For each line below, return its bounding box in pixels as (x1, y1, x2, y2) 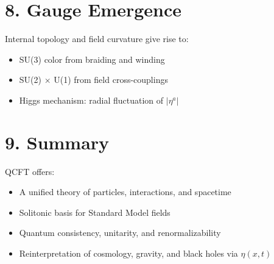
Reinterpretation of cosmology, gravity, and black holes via (19, 247, 238, 259)
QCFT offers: (5, 165, 55, 177)
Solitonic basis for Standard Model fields (19, 205, 170, 218)
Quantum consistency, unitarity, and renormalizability (19, 226, 221, 239)
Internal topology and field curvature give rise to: (5, 32, 189, 45)
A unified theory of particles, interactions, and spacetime (19, 185, 231, 198)
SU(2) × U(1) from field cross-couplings (19, 73, 168, 86)
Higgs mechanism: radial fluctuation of (19, 93, 164, 106)
